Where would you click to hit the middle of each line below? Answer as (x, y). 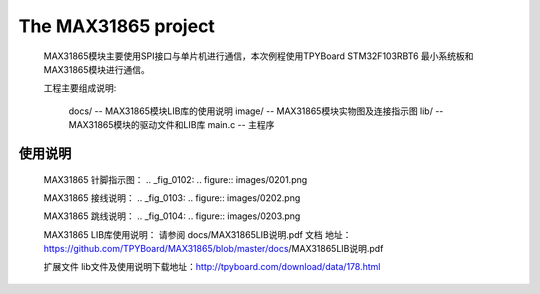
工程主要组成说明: (80, 88)
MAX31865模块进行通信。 (96, 69)
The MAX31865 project (116, 26)
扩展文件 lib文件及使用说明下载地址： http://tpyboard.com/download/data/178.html (212, 267)
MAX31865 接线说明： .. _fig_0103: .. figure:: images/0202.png (172, 197)
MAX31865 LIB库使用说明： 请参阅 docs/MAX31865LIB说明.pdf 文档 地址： (197, 234)
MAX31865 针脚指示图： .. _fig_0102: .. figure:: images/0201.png (175, 179)
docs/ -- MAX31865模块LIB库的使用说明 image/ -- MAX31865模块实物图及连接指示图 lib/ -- (256, 111)
